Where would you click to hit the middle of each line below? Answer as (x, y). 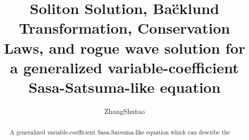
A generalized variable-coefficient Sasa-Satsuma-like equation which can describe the (120, 132)
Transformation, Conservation (125, 28)
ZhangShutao (125, 111)
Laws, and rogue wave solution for (125, 47)
